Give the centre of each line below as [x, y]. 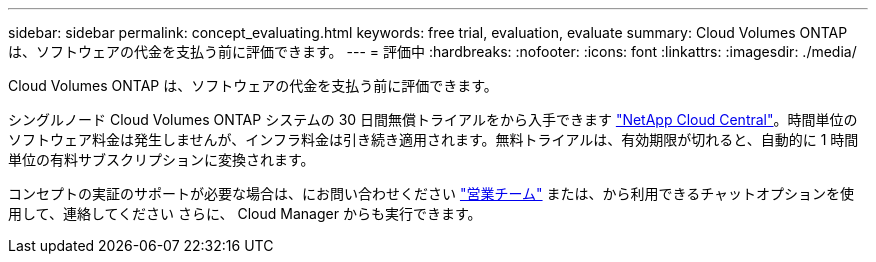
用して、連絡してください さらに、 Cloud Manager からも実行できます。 [245, 213]
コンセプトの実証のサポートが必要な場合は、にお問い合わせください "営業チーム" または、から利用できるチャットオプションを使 [431, 193]
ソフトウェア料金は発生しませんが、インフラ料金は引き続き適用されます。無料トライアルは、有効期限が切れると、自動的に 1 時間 [433, 139]
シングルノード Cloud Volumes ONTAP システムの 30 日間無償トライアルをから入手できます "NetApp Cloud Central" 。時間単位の [433, 119]
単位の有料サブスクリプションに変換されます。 [161, 159]
